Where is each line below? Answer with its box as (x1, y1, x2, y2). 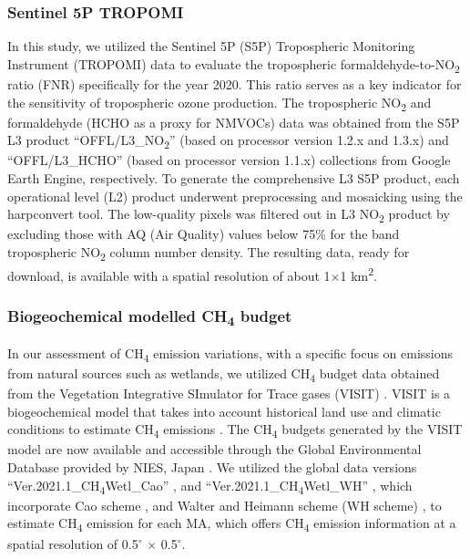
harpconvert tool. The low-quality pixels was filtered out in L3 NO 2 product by (7, 204, 450, 225)
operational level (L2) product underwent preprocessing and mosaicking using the (7, 186, 463, 205)
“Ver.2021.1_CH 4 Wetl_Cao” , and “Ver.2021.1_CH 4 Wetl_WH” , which (7, 475, 413, 497)
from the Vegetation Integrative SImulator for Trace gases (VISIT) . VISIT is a (7, 384, 451, 403)
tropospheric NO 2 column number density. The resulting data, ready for (7, 242, 410, 264)
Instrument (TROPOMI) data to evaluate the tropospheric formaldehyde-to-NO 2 (7, 54, 460, 76)
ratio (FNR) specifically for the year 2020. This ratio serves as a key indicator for (7, 74, 462, 93)
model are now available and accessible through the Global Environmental (7, 440, 422, 459)
